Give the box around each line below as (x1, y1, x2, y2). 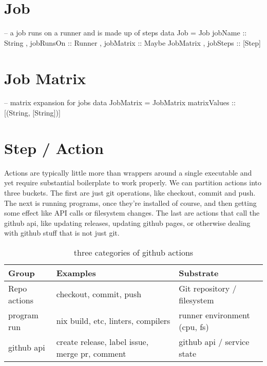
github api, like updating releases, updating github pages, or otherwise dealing (4, 217, 251, 228)
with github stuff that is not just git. (4, 227, 120, 238)
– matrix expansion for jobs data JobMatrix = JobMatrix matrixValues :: (4, 97, 236, 108)
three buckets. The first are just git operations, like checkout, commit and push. (4, 187, 256, 198)
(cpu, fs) (179, 320, 209, 333)
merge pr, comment (56, 347, 126, 359)
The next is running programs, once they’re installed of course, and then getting (4, 197, 257, 208)
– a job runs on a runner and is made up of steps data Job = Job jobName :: (4, 27, 247, 38)
